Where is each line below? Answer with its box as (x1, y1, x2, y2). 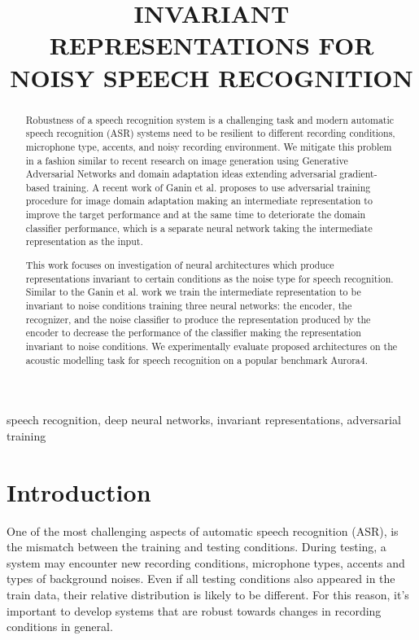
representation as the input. (25, 235, 143, 248)
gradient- (339, 167, 378, 181)
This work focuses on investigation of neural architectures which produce (25, 258, 334, 271)
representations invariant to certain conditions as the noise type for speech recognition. (25, 271, 394, 285)
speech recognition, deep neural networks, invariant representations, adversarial (7, 411, 401, 428)
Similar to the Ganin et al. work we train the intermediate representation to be (25, 285, 361, 299)
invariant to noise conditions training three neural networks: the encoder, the (25, 298, 352, 312)
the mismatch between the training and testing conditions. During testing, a (7, 538, 386, 555)
